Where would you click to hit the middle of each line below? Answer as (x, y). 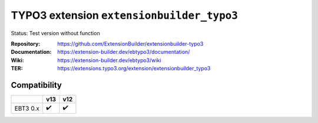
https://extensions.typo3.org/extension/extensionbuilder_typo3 (134, 69)
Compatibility (36, 85)
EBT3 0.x (27, 108)
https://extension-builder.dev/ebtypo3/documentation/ (124, 52)
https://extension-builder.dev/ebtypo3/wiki (109, 60)
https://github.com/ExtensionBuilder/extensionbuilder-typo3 (130, 43)
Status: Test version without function (55, 33)
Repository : (26, 43)
